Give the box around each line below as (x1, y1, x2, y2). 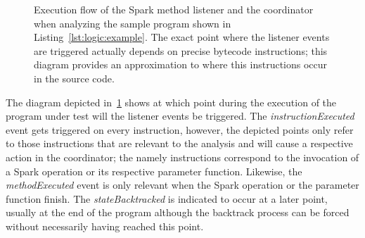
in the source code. (34, 70, 115, 85)
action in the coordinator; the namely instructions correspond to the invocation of (6, 149, 359, 164)
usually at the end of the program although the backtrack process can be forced (6, 205, 350, 220)
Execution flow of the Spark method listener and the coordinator (34, 2, 314, 16)
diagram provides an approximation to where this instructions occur (34, 57, 328, 72)
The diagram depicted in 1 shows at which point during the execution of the (6, 94, 337, 109)
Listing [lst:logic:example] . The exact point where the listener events (34, 30, 330, 44)
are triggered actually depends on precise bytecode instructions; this (34, 43, 328, 58)
